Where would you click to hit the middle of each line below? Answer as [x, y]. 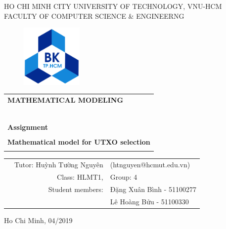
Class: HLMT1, [80, 176]
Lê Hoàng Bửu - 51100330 [149, 201]
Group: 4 [124, 176]
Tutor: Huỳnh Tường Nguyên [59, 165]
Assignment [28, 127]
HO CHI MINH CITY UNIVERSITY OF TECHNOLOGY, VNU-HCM [113, 6]
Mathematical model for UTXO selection [79, 142]
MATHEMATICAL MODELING [66, 99]
